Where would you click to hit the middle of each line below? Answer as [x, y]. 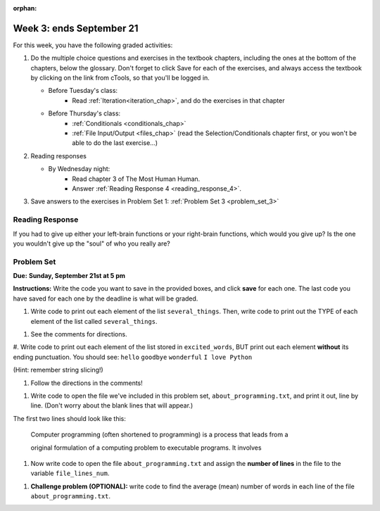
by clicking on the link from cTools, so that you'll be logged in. [120, 78]
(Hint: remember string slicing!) [58, 370]
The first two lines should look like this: [69, 418]
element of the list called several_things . [94, 321]
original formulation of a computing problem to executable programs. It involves [146, 448]
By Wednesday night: [79, 169]
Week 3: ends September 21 [76, 28]
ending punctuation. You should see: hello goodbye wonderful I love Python [133, 357]
